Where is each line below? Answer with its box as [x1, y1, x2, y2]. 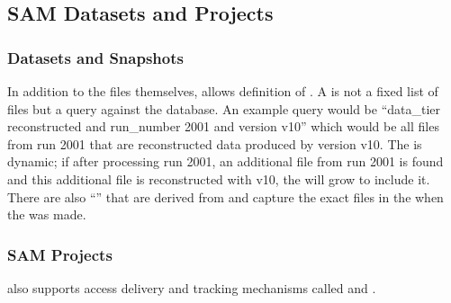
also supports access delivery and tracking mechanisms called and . [7, 278, 376, 297]
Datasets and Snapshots [7, 46, 184, 68]
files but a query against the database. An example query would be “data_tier [7, 99, 441, 118]
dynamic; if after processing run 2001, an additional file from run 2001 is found [7, 152, 444, 171]
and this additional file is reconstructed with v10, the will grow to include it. [7, 169, 430, 188]
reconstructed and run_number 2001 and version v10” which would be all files [7, 117, 439, 136]
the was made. [7, 205, 86, 224]
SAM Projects [7, 243, 113, 265]
